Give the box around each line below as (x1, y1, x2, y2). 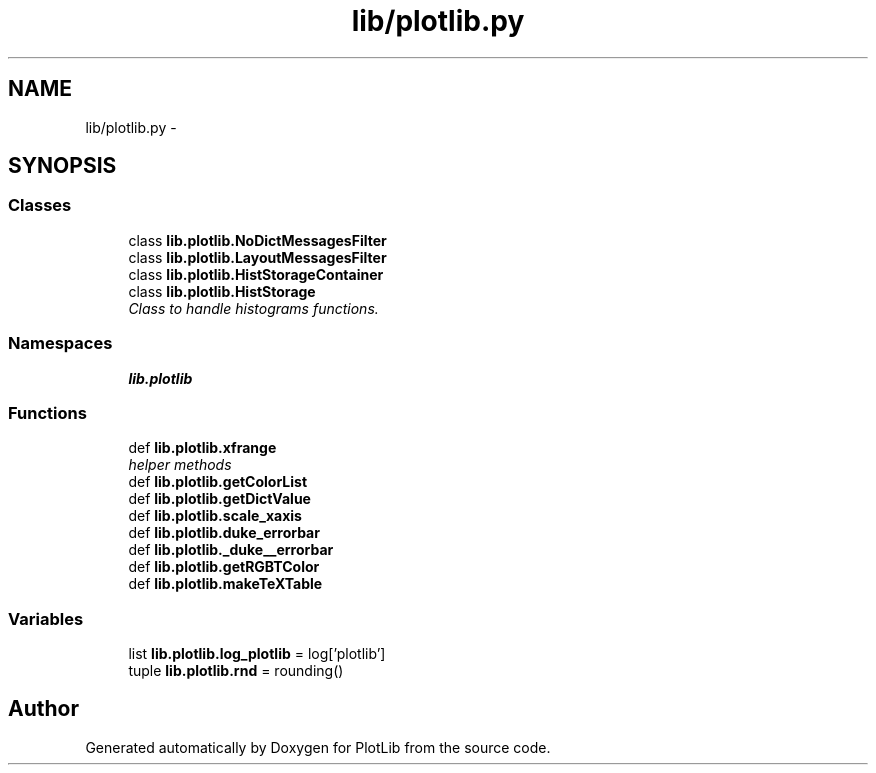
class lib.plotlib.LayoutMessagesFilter (128, 248, 387, 266)
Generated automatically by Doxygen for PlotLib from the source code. (85, 738, 551, 756)
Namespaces (8, 333, 113, 354)
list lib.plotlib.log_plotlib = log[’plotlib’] (128, 645, 386, 663)
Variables (8, 608, 84, 629)
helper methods (128, 456, 232, 474)
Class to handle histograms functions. (128, 299, 379, 317)
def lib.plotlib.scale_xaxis (128, 507, 302, 525)
